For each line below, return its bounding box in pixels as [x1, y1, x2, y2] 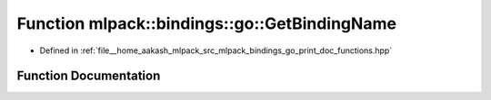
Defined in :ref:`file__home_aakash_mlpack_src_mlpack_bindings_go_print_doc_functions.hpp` [39, 45, 393, 56]
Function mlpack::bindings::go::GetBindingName [16, 14, 397, 33]
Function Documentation [16, 68, 161, 84]
